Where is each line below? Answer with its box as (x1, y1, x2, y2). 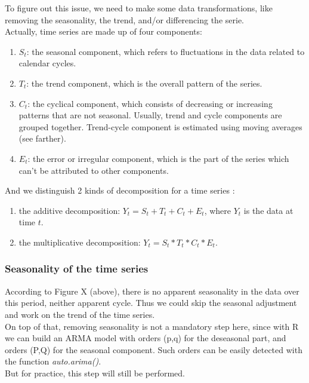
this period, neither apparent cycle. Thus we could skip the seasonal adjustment (5, 296, 297, 309)
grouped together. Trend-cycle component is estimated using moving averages (18, 120, 302, 133)
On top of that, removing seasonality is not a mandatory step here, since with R (5, 320, 299, 332)
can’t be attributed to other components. (18, 164, 169, 176)
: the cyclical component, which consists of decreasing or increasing (27, 97, 273, 109)
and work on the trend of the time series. (5, 308, 155, 320)
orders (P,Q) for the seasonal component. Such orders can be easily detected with (5, 343, 302, 356)
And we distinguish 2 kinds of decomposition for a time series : (5, 184, 235, 197)
